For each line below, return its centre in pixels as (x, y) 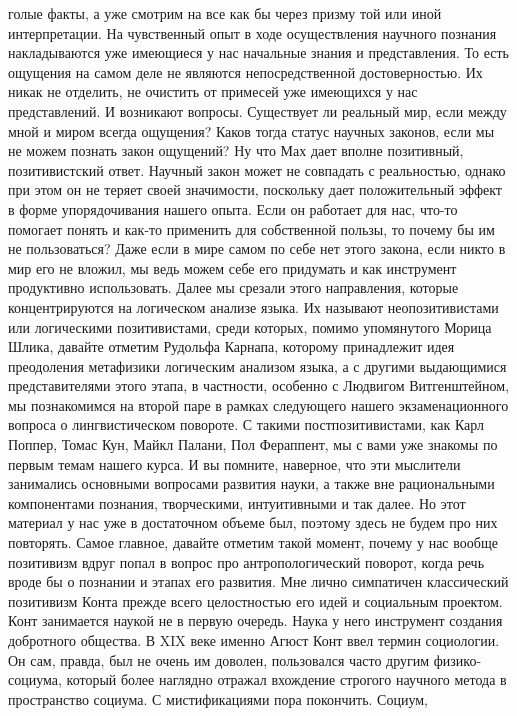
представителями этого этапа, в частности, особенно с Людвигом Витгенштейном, (259, 385)
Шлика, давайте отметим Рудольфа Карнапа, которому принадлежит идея (231, 346)
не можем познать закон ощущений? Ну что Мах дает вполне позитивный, (236, 150)
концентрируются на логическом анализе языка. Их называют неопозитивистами (253, 306)
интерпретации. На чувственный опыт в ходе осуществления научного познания (252, 32)
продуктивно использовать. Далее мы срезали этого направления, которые (233, 287)
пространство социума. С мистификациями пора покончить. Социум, (218, 698)
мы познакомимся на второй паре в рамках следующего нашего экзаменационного (258, 404)
